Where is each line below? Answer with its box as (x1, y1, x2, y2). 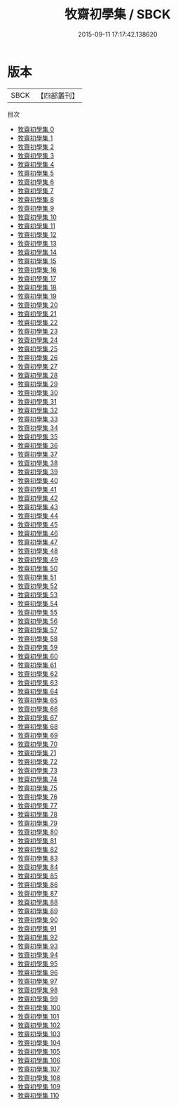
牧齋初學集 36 (17, 441, 58, 450)
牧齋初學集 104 (17, 1038, 61, 1047)
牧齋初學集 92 (17, 932, 58, 942)
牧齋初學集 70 (17, 739, 58, 748)
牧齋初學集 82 (17, 845, 58, 854)
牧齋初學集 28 (17, 370, 58, 379)
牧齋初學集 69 (17, 731, 58, 739)
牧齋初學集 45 (17, 520, 58, 528)
